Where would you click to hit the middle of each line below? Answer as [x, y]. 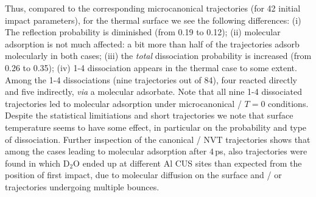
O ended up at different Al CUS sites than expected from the [188, 163]
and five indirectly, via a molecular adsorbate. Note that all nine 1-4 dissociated [154, 92]
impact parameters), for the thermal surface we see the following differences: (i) [153, 20]
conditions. [288, 103]
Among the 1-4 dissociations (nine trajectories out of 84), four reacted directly [151, 79]
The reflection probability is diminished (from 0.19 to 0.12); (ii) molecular [143, 32]
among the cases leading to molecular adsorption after [106, 151]
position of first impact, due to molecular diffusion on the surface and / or [143, 175]
